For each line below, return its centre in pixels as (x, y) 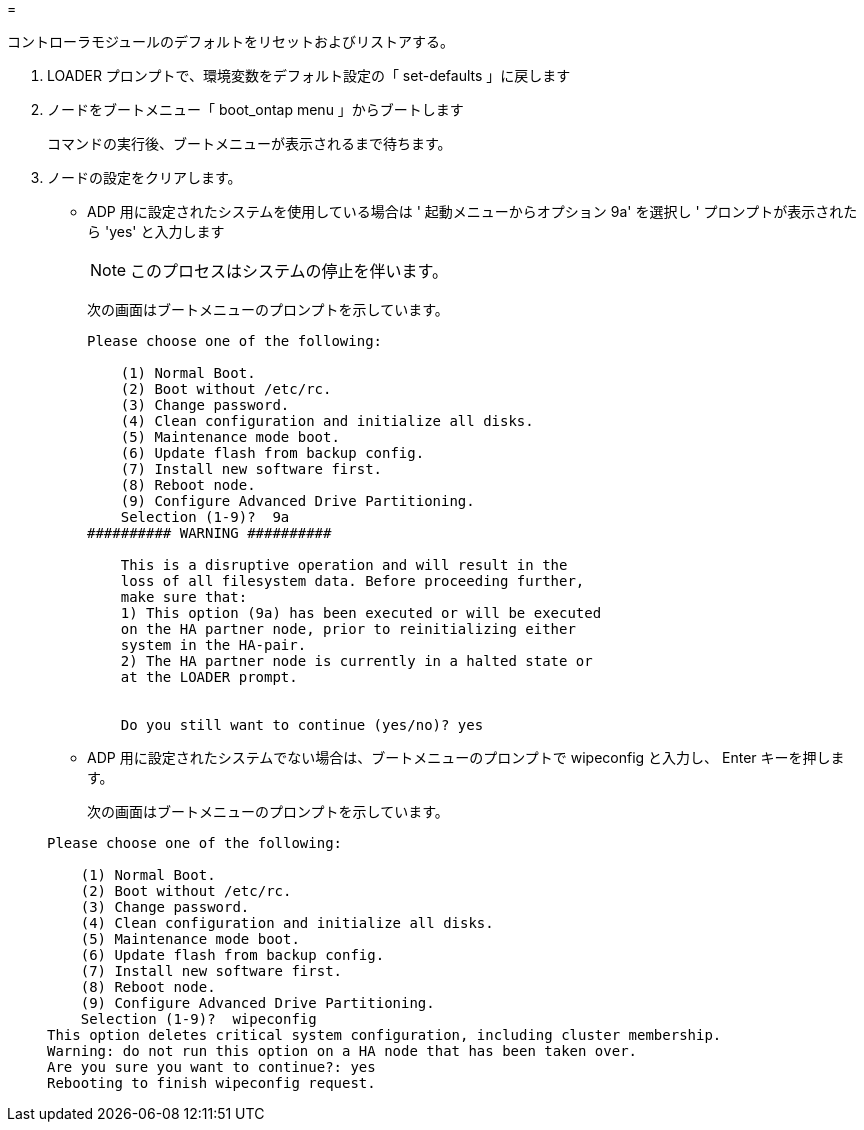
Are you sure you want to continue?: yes (211, 1067)
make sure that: (184, 597)
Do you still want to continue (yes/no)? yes (302, 725)
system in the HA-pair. (213, 645)
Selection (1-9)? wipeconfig (198, 1019)
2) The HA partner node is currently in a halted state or (356, 661)
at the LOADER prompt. (209, 677)
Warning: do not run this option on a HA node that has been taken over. (342, 1051)
